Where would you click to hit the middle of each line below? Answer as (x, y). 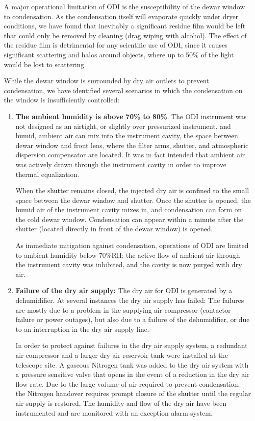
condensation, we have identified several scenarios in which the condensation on (123, 90)
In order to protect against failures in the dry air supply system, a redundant (131, 345)
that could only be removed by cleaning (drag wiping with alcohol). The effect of (126, 35)
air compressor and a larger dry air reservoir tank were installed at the (122, 355)
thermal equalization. (47, 174)
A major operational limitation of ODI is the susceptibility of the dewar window (125, 6)
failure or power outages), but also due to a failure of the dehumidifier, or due (132, 319)
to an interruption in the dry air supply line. (82, 329)
